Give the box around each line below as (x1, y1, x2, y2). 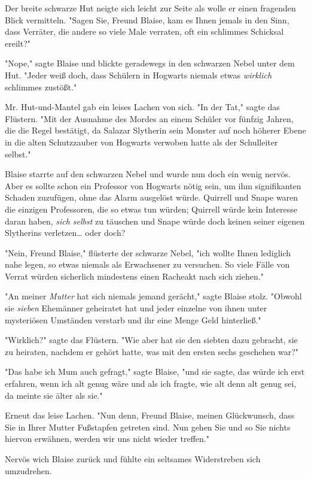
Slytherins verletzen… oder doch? (5, 226, 126, 239)
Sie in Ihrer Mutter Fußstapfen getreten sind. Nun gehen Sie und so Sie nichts (5, 420, 291, 433)
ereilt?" (5, 37, 31, 49)
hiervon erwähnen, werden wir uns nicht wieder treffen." (5, 432, 209, 445)
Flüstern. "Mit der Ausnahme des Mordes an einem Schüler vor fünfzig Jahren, (5, 112, 294, 125)
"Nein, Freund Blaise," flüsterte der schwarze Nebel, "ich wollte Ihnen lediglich (5, 246, 291, 259)
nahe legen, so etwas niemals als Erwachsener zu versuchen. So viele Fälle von (5, 258, 290, 271)
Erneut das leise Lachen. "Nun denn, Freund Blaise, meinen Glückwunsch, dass (5, 409, 295, 422)
